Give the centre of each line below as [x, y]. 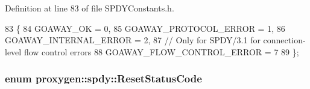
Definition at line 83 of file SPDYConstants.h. [90, 8]
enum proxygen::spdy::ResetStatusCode [103, 78]
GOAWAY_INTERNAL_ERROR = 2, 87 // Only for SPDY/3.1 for [133, 40]
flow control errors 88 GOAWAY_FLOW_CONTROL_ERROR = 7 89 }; [161, 51]
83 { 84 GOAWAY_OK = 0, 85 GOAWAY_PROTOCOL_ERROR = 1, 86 [145, 28]
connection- [284, 40]
